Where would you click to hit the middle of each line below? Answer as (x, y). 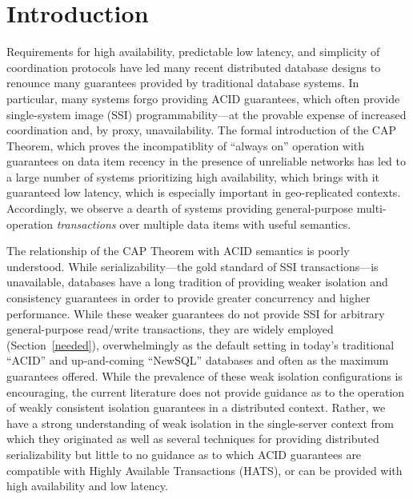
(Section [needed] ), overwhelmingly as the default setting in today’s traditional (200, 344)
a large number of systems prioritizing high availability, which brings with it (193, 176)
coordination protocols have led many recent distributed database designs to (194, 67)
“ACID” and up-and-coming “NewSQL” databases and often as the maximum (198, 360)
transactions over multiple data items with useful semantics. (204, 224)
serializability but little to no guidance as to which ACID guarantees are (184, 454)
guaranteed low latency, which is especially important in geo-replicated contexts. (204, 192)
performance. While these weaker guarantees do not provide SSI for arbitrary (196, 313)
